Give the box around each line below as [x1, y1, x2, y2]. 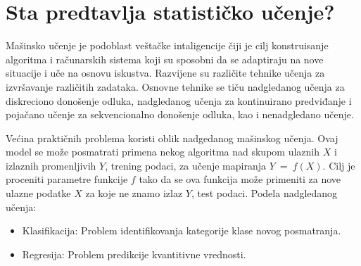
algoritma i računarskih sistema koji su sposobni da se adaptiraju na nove [6, 51, 324, 66]
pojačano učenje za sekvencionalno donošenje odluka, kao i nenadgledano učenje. [6, 107, 354, 122]
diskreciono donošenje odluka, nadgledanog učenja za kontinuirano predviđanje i [6, 93, 352, 108]
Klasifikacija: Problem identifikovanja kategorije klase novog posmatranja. [22, 223, 341, 238]
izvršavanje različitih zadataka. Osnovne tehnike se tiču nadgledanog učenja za [6, 79, 345, 94]
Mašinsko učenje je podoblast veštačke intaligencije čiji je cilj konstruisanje [6, 38, 329, 53]
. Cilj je [322, 158, 355, 172]
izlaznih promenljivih [6, 158, 96, 172]
